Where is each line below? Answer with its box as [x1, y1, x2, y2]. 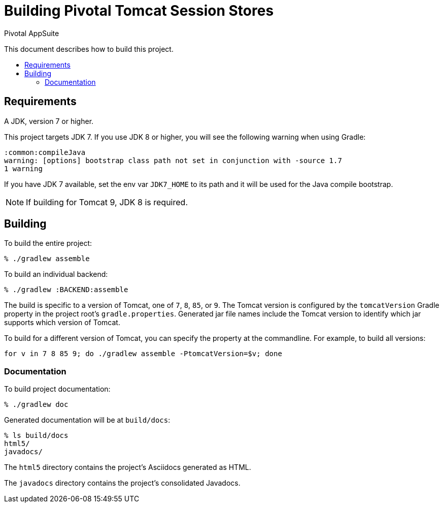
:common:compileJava [4, 148, 86, 156]
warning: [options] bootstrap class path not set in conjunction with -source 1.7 [4, 156, 342, 165]
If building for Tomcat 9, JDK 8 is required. [26, 197, 188, 207]
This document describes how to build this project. [4, 44, 174, 53]
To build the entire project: [4, 239, 92, 248]
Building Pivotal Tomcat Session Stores [4, 2, 274, 19]
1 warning [4, 164, 43, 173]
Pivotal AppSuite [4, 28, 59, 38]
